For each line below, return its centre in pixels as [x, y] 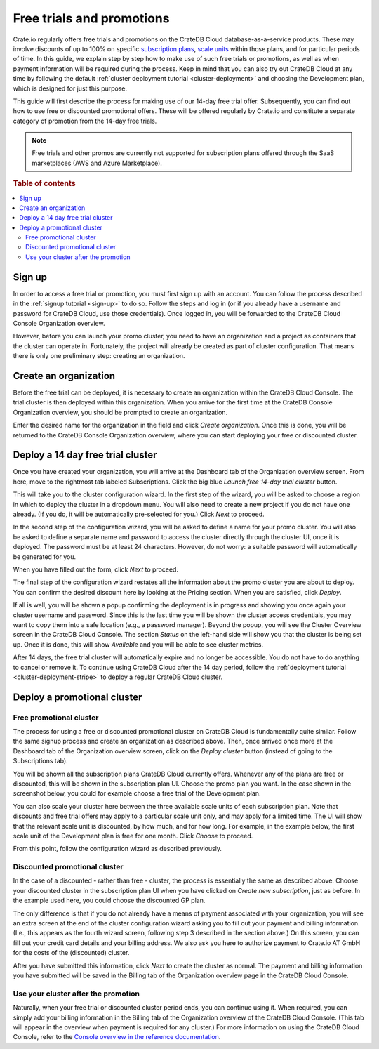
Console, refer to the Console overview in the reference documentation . [117, 1037]
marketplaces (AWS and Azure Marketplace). [97, 163]
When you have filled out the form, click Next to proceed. [96, 569]
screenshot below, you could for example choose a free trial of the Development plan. [137, 793]
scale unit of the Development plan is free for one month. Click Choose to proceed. [133, 836]
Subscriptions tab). [40, 761]
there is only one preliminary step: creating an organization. [99, 356]
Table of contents [45, 184]
